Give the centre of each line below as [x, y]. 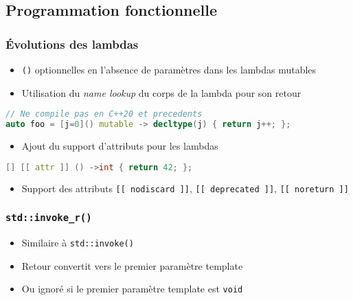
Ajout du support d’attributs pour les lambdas [120, 146]
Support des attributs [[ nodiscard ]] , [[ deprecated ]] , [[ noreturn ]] [185, 188]
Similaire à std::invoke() [78, 242]
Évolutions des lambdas [72, 44]
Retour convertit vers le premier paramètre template [132, 265]
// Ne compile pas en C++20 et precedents [104, 114]
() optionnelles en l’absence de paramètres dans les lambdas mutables [169, 69]
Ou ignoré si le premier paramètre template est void [132, 289]
